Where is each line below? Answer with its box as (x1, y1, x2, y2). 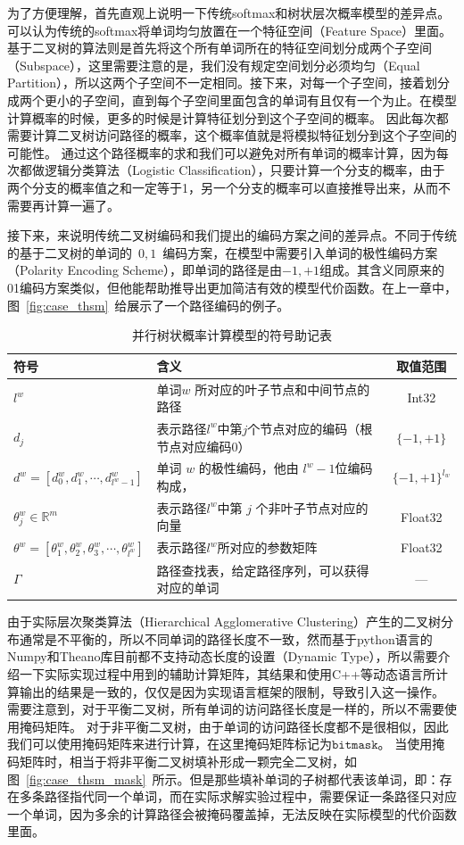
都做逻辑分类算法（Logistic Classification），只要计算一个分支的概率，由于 (19, 161, 445, 179)
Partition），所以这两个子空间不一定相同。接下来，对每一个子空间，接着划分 (7, 73, 451, 92)
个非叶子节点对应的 (255, 498, 369, 517)
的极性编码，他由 (198, 459, 299, 477)
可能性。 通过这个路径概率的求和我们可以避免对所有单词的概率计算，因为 (7, 143, 436, 162)
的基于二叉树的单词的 (7, 243, 132, 261)
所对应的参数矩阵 (217, 538, 318, 557)
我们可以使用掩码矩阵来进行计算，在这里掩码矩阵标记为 (7, 734, 332, 753)
